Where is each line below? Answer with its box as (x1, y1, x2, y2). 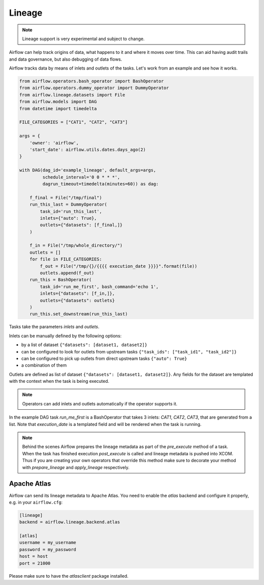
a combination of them (21, 362, 67, 368)
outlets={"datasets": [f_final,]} (40, 222, 123, 228)
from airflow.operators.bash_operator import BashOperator (19, 78, 164, 84)
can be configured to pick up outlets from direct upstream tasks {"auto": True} (21, 355, 188, 361)
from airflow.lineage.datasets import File (19, 92, 126, 97)
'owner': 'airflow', (29, 140, 79, 145)
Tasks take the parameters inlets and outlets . (9, 324, 100, 330)
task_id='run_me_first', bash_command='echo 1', (40, 284, 159, 289)
